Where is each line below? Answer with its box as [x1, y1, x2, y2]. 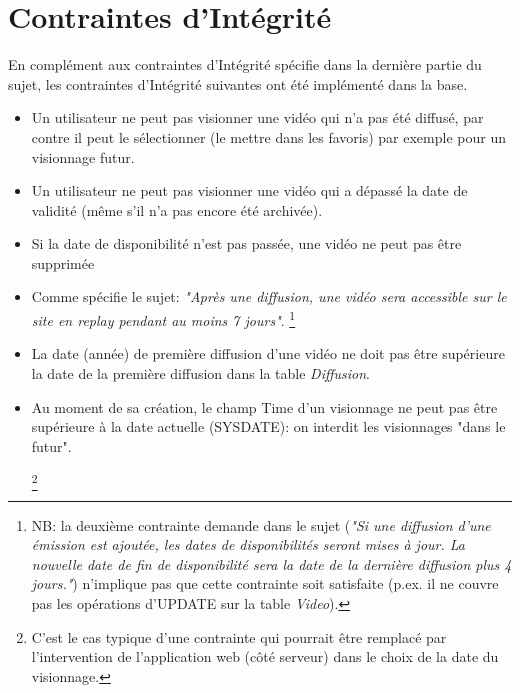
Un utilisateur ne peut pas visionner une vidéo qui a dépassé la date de [31, 180, 468, 201]
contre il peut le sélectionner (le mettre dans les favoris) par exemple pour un [31, 126, 506, 147]
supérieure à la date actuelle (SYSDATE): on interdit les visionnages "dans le [31, 416, 506, 437]
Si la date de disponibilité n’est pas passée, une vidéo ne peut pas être [31, 233, 462, 254]
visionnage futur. [31, 146, 135, 167]
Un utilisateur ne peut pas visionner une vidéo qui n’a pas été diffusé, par [31, 107, 484, 128]
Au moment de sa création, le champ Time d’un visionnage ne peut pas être [31, 396, 498, 417]
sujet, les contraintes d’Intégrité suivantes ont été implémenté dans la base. [8, 73, 468, 94]
